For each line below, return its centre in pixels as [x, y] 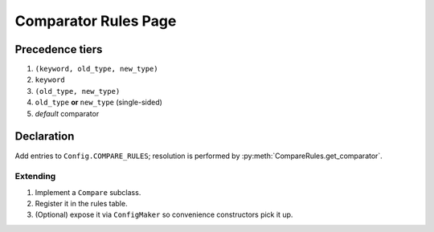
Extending [35, 177]
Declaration [45, 136]
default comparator [67, 113]
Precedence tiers [59, 49]
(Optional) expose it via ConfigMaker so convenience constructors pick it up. [164, 215]
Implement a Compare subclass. [88, 192]
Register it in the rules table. [81, 204]
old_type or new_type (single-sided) [98, 102]
